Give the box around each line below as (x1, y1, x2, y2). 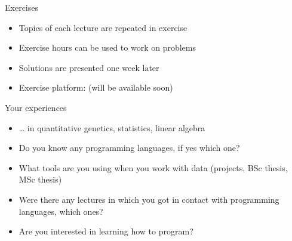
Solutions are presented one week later (19, 61, 159, 73)
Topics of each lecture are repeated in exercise (19, 21, 188, 33)
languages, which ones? (19, 205, 103, 217)
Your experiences (5, 101, 67, 113)
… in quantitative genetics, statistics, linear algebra (19, 121, 205, 134)
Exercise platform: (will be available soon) (19, 81, 173, 94)
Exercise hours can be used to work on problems (19, 41, 196, 54)
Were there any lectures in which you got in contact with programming (19, 193, 279, 205)
